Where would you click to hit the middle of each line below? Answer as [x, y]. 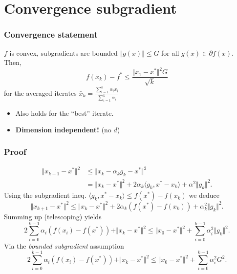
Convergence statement [51, 34]
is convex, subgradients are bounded [64, 53]
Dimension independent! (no [63, 129]
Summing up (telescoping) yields [53, 216]
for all [170, 53]
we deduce [204, 195]
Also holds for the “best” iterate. [65, 113]
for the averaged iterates [40, 93]
